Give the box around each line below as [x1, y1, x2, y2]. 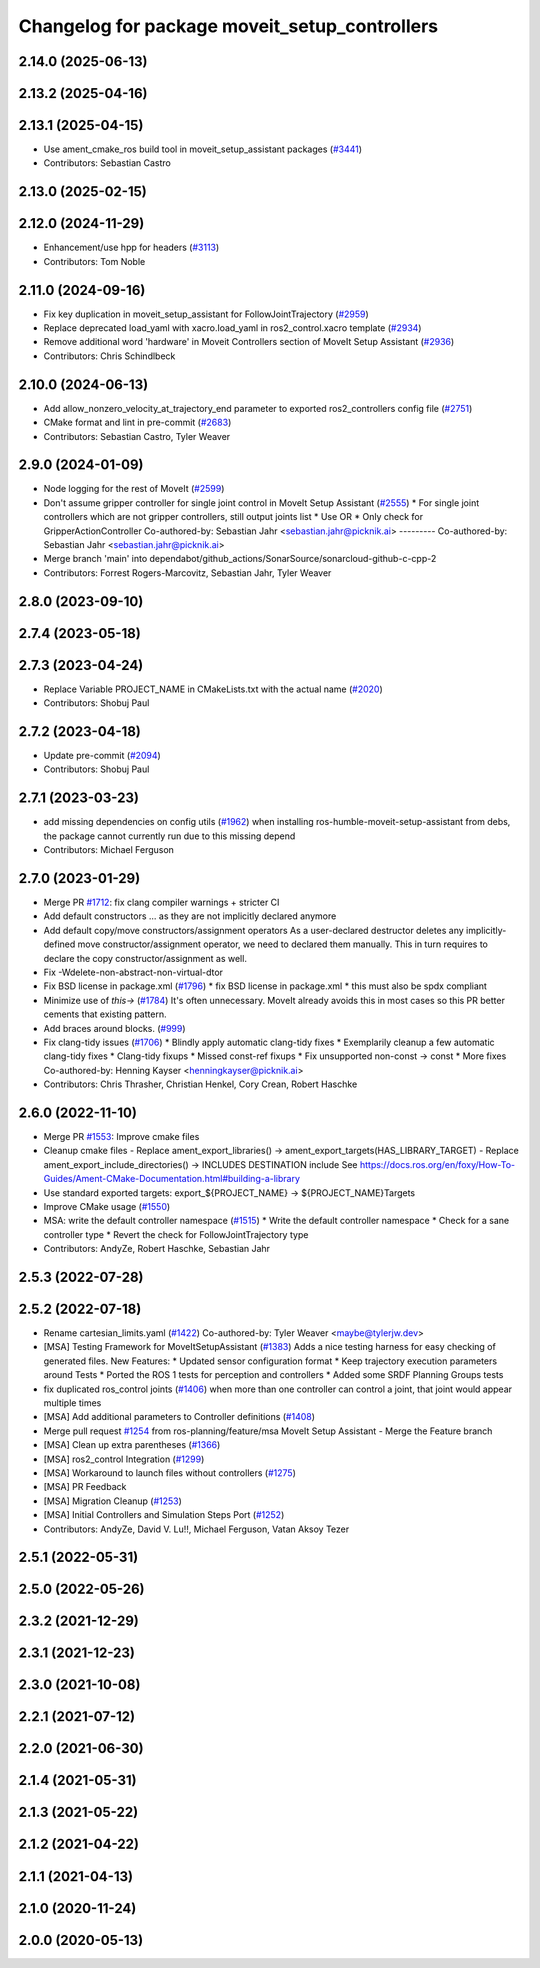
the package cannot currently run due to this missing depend [43, 830, 296, 842]
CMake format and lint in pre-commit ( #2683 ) [43, 416, 232, 429]
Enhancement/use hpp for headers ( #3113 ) [43, 241, 220, 254]
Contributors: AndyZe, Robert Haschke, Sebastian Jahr [43, 1243, 270, 1255]
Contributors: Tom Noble [43, 255, 146, 267]
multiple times [43, 1397, 102, 1409]
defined [43, 938, 76, 950]
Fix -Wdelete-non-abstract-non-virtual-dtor [43, 966, 224, 978]
